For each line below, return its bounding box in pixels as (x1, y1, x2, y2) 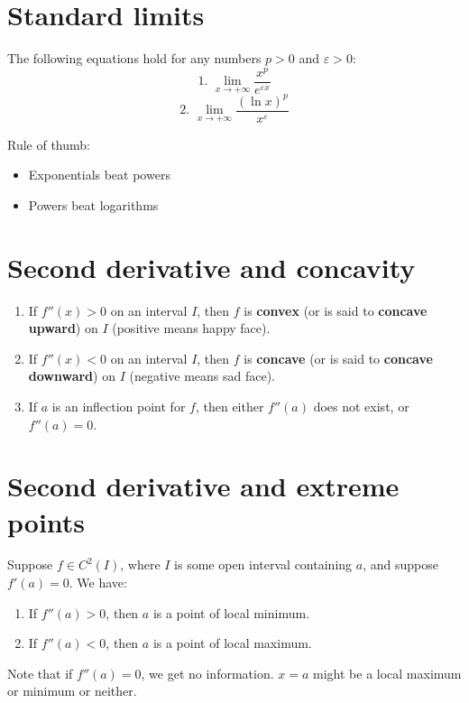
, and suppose (363, 555, 438, 574)
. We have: (69, 573, 127, 592)
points (7, 503, 86, 540)
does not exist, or (313, 396, 409, 415)
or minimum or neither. (7, 681, 137, 700)
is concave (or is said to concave (244, 348, 433, 367)
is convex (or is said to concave (244, 301, 428, 319)
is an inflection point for (51, 396, 186, 415)
